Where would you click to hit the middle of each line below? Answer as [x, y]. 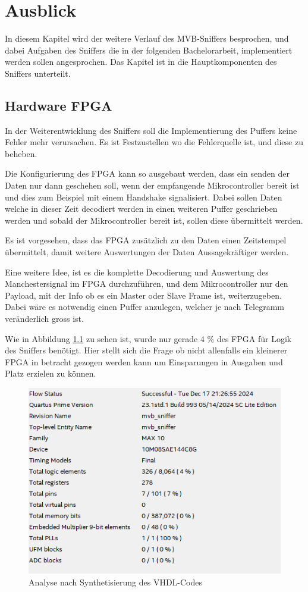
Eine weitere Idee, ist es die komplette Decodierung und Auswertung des [137, 272]
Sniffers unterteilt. [38, 73]
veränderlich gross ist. [44, 319]
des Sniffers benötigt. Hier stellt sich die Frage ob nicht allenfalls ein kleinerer [146, 350]
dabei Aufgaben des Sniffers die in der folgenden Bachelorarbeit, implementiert [149, 50]
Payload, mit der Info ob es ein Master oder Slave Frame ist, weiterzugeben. [143, 295]
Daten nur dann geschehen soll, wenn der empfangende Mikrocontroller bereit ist [152, 185]
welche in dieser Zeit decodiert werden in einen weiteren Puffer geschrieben [141, 209]
